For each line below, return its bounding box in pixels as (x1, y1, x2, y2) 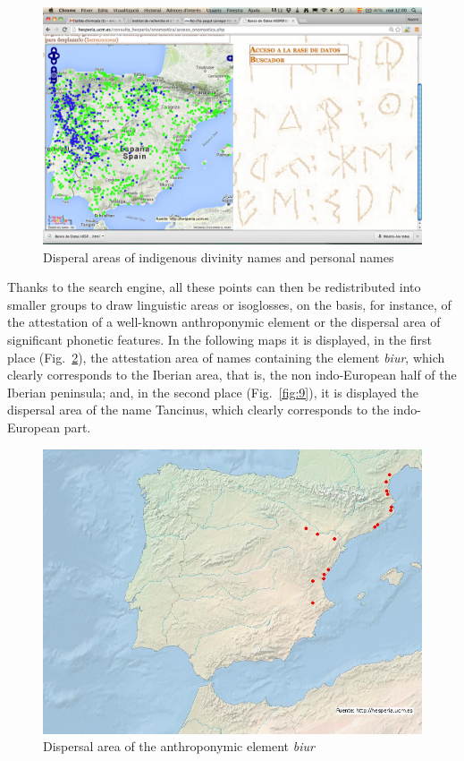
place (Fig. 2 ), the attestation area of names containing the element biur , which (7, 347, 445, 366)
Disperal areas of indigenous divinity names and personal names (43, 247, 394, 266)
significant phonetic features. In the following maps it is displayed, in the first (7, 329, 433, 348)
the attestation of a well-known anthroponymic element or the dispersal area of (7, 312, 441, 331)
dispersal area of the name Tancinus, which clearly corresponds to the (7, 400, 390, 419)
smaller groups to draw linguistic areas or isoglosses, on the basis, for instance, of (7, 295, 451, 313)
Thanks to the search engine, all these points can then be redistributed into (7, 278, 421, 296)
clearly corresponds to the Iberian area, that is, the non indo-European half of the (7, 365, 457, 384)
